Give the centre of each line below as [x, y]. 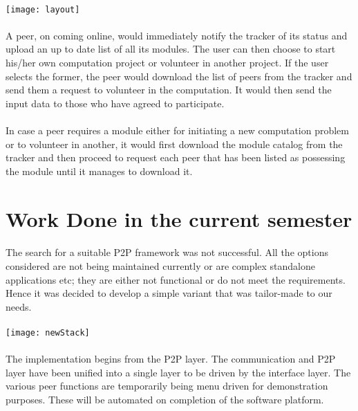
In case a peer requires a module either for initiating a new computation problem [177, 130]
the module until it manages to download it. [99, 171]
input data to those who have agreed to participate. [115, 103]
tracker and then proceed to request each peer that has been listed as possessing [176, 157]
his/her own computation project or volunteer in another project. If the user [167, 63]
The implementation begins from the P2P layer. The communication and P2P [171, 359]
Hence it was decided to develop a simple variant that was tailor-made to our [169, 293]
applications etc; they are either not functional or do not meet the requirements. [176, 279]
